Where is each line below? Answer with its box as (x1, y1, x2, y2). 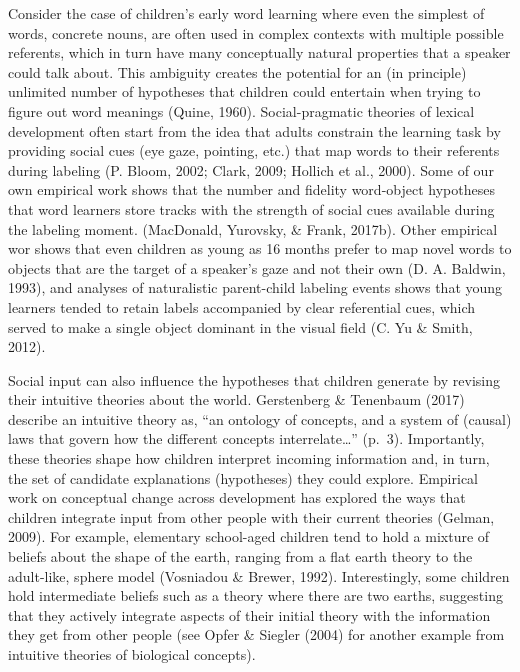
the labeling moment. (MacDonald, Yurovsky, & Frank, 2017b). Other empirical (8, 218, 498, 239)
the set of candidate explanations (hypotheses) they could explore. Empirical (8, 467, 478, 488)
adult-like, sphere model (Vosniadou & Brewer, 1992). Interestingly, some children (8, 565, 510, 586)
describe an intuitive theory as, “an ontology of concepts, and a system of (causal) (8, 408, 512, 429)
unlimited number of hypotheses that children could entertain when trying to (8, 81, 481, 102)
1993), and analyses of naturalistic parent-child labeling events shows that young (8, 277, 503, 298)
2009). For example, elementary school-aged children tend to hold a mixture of (8, 526, 490, 547)
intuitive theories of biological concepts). (8, 644, 256, 664)
